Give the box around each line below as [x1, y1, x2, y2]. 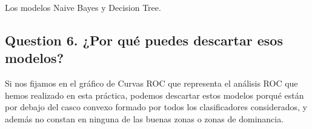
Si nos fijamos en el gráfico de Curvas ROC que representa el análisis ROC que [5, 77, 298, 90]
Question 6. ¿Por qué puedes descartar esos [5, 30, 283, 49]
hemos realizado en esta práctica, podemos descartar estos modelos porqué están [5, 88, 304, 101]
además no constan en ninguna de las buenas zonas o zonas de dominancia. [5, 112, 284, 125]
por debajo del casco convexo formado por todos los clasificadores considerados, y [5, 101, 307, 113]
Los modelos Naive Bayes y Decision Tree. [5, 1, 161, 13]
